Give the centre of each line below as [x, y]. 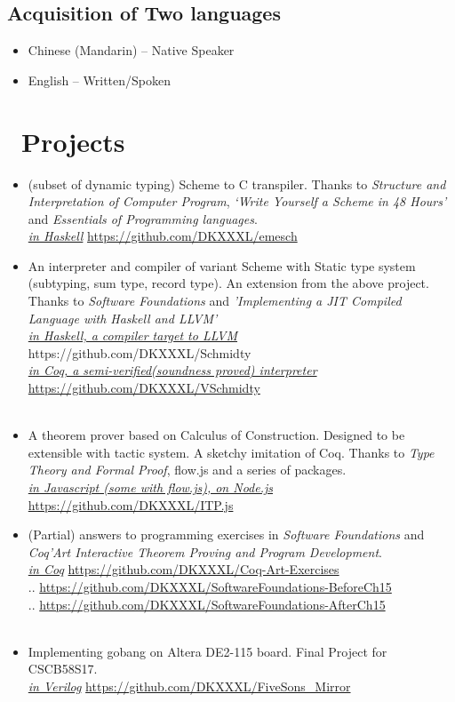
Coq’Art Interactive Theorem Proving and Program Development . [205, 551]
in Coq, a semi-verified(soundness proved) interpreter [172, 370]
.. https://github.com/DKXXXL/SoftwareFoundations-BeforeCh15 [210, 586]
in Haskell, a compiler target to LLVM [133, 335]
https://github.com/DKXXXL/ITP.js [131, 504]
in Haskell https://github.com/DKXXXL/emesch [163, 236]
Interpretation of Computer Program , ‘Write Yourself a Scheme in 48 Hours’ [237, 201]
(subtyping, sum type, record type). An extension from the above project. [228, 283]
